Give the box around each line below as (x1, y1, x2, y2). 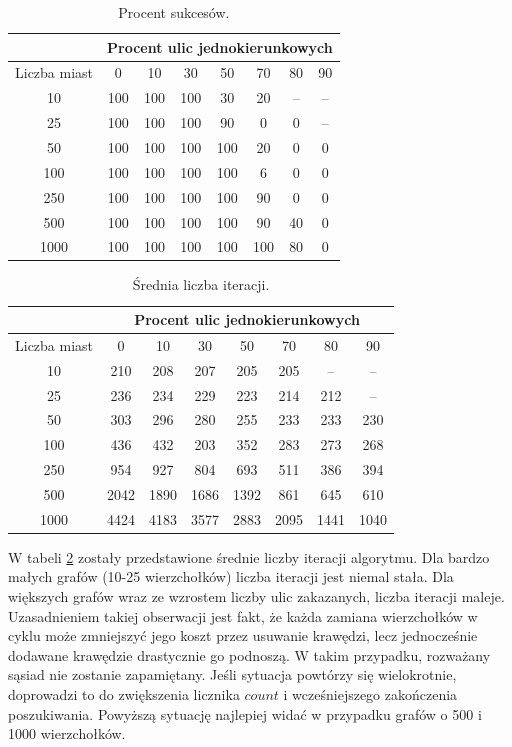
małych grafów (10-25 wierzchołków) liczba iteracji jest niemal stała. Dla (8, 566, 454, 587)
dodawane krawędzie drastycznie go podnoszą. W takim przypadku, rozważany (8, 644, 491, 665)
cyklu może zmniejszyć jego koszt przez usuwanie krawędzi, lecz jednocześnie (8, 625, 478, 646)
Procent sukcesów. (118, 2, 230, 22)
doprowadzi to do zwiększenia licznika (8, 684, 240, 705)
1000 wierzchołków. (8, 723, 126, 744)
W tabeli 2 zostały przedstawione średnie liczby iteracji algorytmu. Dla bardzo (8, 546, 490, 567)
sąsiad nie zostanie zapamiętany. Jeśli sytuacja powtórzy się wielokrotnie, (8, 664, 457, 685)
